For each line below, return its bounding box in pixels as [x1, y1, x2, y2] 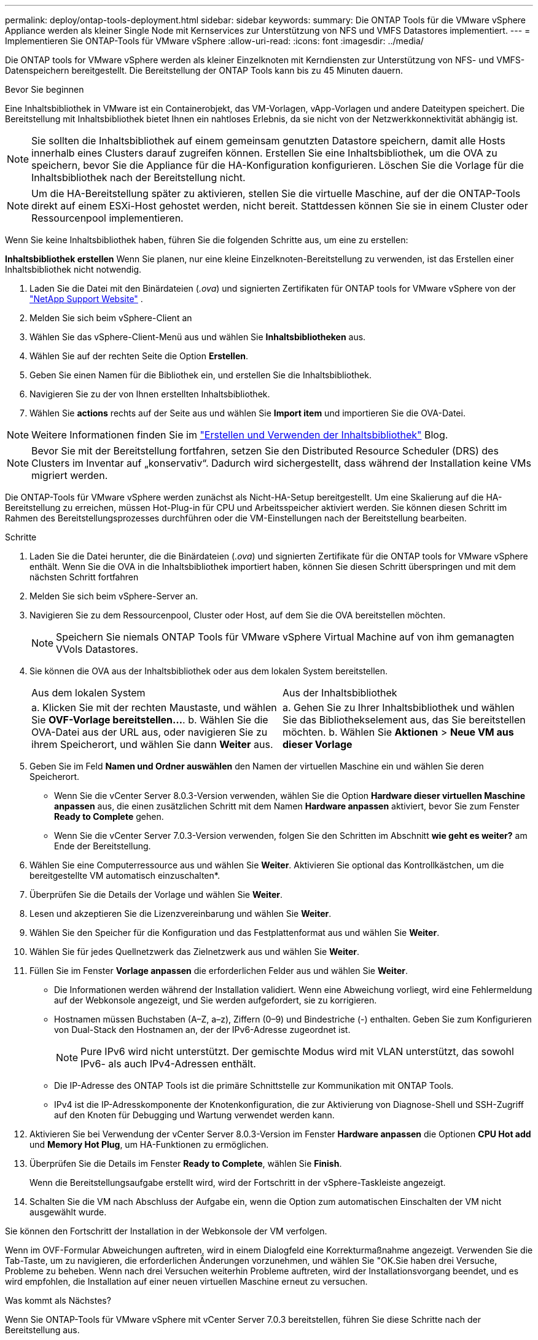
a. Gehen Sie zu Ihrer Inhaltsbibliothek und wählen [283, 701, 515, 714]
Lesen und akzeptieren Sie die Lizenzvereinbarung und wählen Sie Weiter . [29, 908, 332, 919]
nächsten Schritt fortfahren [29, 572, 139, 582]
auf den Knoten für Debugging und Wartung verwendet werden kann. [54, 1110, 335, 1120]
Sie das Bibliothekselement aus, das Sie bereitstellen [283, 714, 526, 726]
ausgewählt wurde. [29, 1207, 107, 1217]
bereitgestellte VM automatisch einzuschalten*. [29, 870, 220, 881]
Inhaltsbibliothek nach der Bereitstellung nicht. [31, 171, 246, 184]
